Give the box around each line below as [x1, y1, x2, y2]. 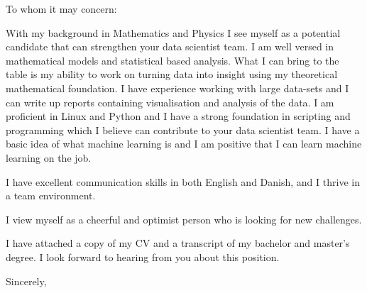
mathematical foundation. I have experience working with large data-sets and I [6, 80, 349, 95]
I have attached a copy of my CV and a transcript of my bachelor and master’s [6, 236, 350, 250]
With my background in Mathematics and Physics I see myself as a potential [6, 25, 341, 40]
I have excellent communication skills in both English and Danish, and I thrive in [6, 174, 360, 189]
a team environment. [6, 188, 96, 203]
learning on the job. [6, 150, 92, 165]
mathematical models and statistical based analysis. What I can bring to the [6, 52, 339, 67]
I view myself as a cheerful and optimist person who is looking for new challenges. [6, 211, 362, 226]
